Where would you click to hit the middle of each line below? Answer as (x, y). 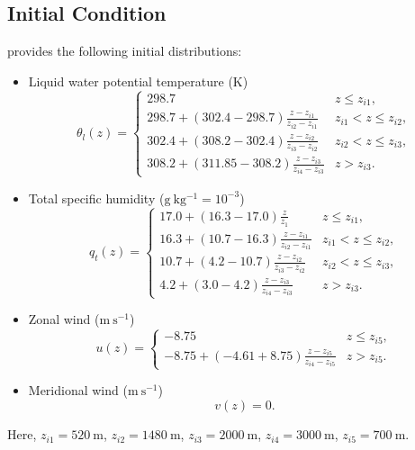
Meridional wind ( (78, 390)
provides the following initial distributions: (125, 51)
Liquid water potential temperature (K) (138, 81)
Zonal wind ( (64, 319)
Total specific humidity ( (96, 198)
